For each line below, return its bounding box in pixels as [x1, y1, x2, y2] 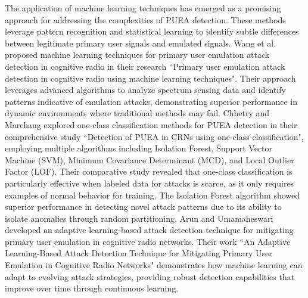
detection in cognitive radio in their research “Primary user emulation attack [5, 60, 285, 72]
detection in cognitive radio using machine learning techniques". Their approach [5, 72, 296, 84]
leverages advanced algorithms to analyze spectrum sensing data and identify [5, 83, 286, 96]
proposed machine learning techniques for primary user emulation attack [5, 48, 270, 61]
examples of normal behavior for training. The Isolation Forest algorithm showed [5, 188, 300, 201]
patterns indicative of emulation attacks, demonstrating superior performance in [5, 95, 297, 107]
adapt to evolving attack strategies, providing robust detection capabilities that [5, 270, 295, 283]
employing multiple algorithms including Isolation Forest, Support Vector [5, 142, 273, 154]
